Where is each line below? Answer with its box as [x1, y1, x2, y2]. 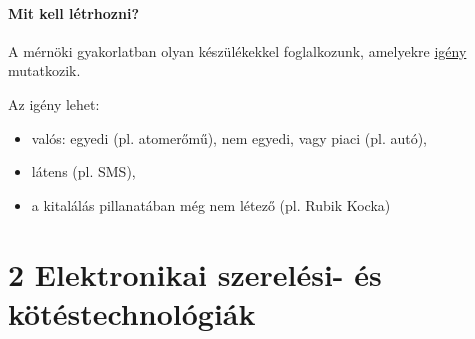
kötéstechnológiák [8, 292, 256, 333]
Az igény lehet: [8, 93, 100, 114]
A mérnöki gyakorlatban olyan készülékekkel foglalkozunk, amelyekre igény [8, 40, 467, 61]
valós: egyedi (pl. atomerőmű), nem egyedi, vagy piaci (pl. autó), [31, 127, 428, 148]
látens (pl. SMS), [31, 161, 136, 182]
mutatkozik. [8, 60, 81, 81]
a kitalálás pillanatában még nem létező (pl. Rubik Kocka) [31, 194, 391, 215]
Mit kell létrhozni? [8, 2, 139, 23]
